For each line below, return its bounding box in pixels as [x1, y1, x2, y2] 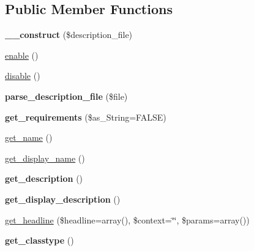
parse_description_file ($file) [5, 89, 128, 102]
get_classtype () [5, 234, 74, 247]
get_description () [5, 172, 83, 185]
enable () [5, 48, 39, 61]
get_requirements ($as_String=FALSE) [5, 110, 166, 123]
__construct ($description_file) [5, 28, 133, 41]
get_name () [5, 131, 53, 144]
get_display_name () [5, 151, 85, 164]
